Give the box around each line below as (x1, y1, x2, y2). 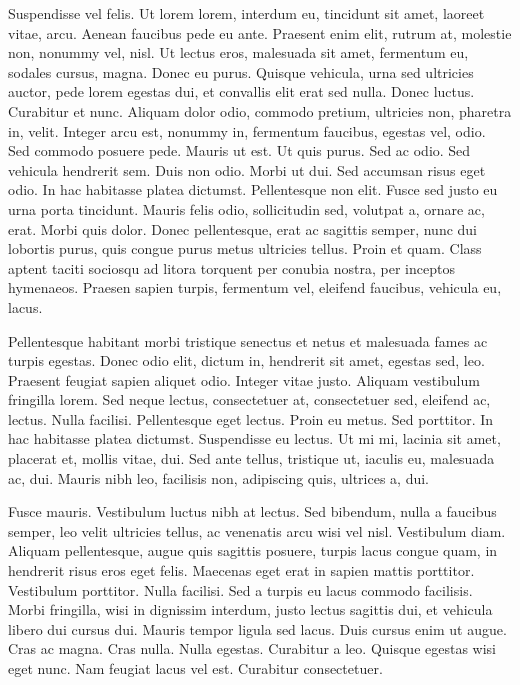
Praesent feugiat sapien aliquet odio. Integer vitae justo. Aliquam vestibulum (8, 369, 480, 390)
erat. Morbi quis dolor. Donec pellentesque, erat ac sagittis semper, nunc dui (8, 218, 477, 239)
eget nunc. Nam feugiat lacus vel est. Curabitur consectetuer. (8, 658, 383, 678)
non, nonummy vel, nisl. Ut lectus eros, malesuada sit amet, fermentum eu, (8, 42, 469, 63)
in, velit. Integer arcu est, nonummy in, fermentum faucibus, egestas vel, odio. (8, 120, 486, 141)
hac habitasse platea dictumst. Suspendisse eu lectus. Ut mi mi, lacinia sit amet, (8, 428, 501, 449)
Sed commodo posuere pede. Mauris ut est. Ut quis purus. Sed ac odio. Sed (8, 140, 471, 161)
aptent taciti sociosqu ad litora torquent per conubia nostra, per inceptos (8, 257, 455, 278)
